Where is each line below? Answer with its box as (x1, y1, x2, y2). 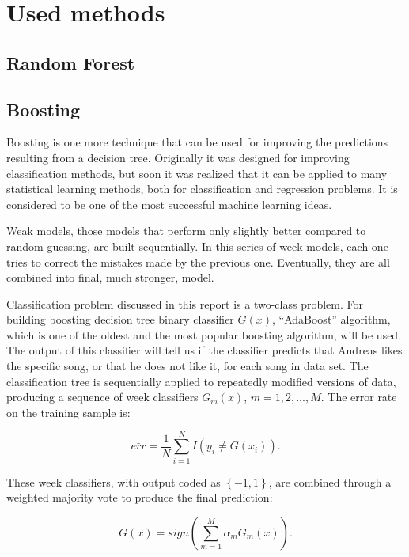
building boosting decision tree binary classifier (6, 311, 234, 328)
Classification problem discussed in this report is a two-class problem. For (6, 295, 364, 312)
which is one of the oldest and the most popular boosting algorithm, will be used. (6, 326, 402, 343)
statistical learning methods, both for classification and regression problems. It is (6, 180, 398, 197)
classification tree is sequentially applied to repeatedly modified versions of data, (6, 373, 396, 389)
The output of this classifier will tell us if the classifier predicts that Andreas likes (6, 342, 403, 358)
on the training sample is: (6, 404, 131, 420)
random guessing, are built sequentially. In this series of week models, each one (6, 237, 388, 254)
